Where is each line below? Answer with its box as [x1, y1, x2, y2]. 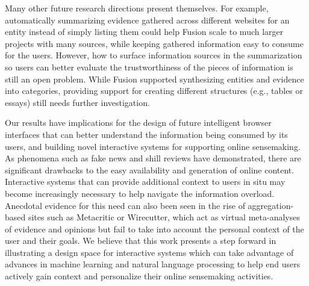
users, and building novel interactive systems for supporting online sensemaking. [5, 140, 301, 152]
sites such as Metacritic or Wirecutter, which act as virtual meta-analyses [28, 211, 300, 223]
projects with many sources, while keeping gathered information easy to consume [5, 37, 304, 49]
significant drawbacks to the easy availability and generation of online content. [5, 163, 295, 176]
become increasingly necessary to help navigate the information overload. [5, 187, 275, 199]
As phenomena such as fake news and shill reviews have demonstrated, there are [5, 152, 301, 164]
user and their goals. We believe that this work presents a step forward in [5, 234, 276, 247]
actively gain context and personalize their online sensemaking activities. [5, 270, 273, 282]
